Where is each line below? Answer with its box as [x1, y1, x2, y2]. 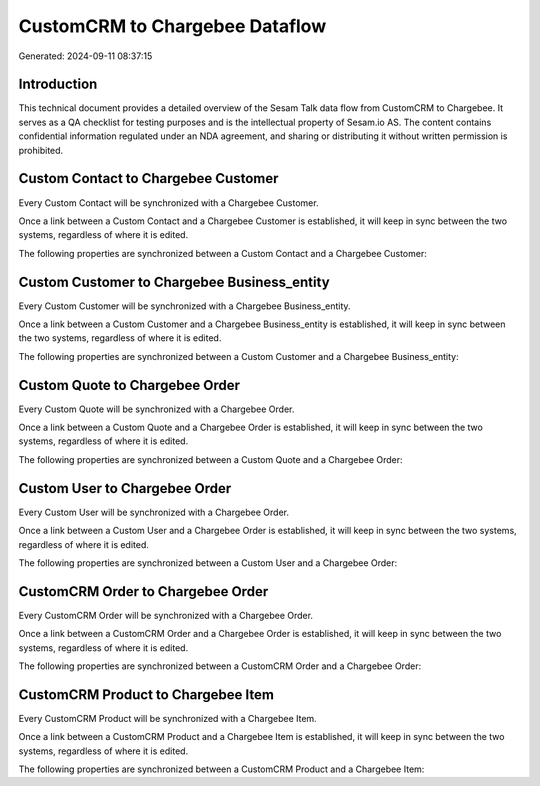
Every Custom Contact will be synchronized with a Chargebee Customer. [18, 196, 319, 209]
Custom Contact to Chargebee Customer [18, 170, 279, 187]
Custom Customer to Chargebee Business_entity [18, 273, 330, 290]
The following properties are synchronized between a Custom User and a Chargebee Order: [18, 556, 398, 569]
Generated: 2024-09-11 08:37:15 [18, 50, 153, 62]
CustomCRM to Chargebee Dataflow [18, 15, 327, 37]
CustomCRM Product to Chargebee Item [18, 686, 275, 703]
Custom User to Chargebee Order [18, 480, 232, 497]
